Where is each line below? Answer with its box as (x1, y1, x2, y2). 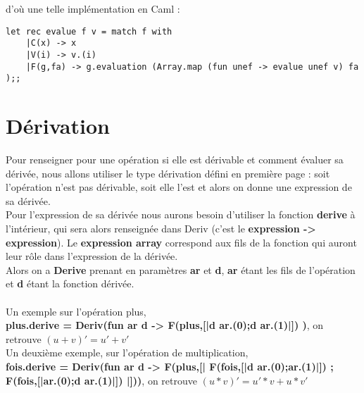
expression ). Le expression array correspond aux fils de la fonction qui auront (6, 235, 357, 249)
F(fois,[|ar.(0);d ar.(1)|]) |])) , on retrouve (6, 373, 197, 387)
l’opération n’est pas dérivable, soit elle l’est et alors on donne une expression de (6, 180, 352, 194)
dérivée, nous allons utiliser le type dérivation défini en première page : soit (6, 166, 330, 180)
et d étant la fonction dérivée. (6, 276, 134, 291)
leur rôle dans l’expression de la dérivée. (6, 249, 178, 263)
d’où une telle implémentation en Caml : (6, 1, 180, 15)
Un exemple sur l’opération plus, (6, 304, 146, 318)
